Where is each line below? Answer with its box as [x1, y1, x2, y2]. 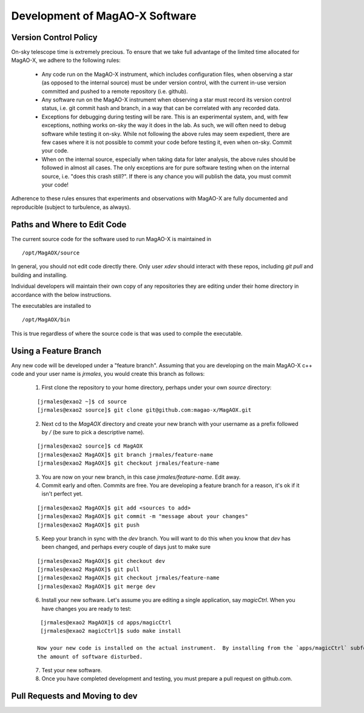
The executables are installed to [11, 302, 91, 309]
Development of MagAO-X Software [11, 9, 197, 22]
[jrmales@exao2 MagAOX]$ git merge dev [37, 583, 156, 590]
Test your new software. [41, 666, 103, 674]
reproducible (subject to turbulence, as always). [11, 203, 131, 211]
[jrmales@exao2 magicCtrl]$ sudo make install [40, 627, 181, 635]
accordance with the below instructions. [11, 291, 112, 298]
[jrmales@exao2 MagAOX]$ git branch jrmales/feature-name [37, 451, 214, 458]
